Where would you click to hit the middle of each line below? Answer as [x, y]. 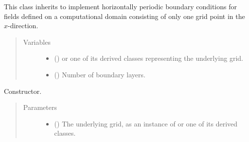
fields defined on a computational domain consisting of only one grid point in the [124, 16]
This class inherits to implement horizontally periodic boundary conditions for [120, 6]
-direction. [23, 26]
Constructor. [23, 91]
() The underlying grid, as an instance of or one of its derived [146, 123]
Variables [37, 42]
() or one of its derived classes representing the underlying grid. [149, 58]
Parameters [40, 107]
